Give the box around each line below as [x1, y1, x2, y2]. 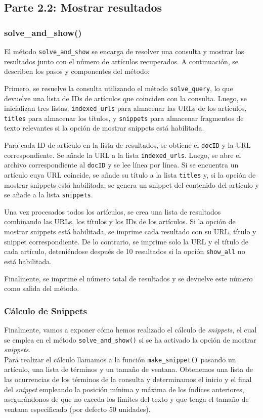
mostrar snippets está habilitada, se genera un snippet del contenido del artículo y [4, 179, 259, 190]
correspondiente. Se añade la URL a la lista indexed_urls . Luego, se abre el [4, 149, 241, 160]
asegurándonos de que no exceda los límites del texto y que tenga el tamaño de [4, 394, 249, 404]
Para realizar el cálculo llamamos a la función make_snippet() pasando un [4, 354, 236, 364]
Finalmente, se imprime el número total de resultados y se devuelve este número [4, 273, 253, 283]
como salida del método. [4, 283, 79, 294]
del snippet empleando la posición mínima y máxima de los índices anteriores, [4, 384, 244, 394]
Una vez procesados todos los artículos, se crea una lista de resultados [4, 206, 221, 217]
